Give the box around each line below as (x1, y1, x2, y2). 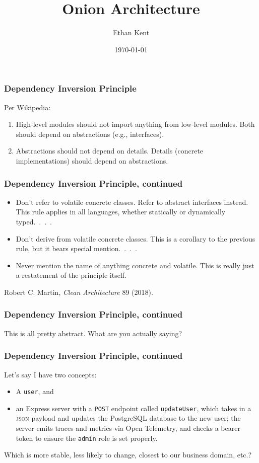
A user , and (16, 386, 54, 397)
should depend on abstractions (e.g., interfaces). (16, 128, 164, 139)
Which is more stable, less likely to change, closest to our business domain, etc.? (4, 449, 252, 460)
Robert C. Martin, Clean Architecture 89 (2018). (4, 286, 153, 297)
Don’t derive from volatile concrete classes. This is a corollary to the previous (16, 233, 255, 244)
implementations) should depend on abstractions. (16, 155, 168, 166)
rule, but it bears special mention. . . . (16, 243, 137, 254)
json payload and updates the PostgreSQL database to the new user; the (16, 413, 241, 423)
